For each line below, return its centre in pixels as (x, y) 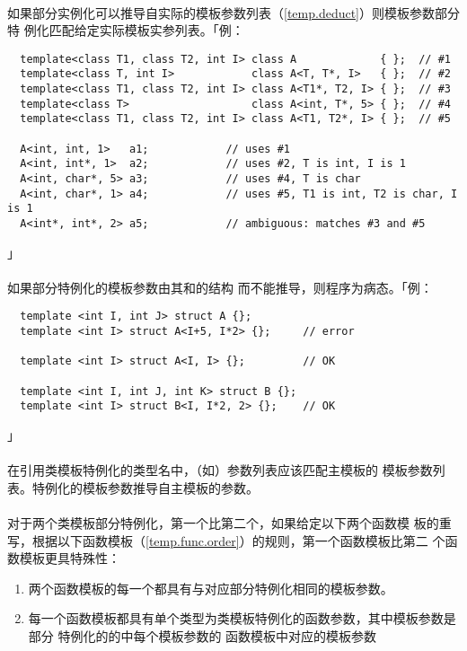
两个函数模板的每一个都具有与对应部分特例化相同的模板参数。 (211, 588)
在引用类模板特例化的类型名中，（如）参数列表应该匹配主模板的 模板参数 (220, 470)
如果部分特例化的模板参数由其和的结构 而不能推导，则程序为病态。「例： (220, 287)
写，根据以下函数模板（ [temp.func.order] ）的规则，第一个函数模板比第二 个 (226, 540)
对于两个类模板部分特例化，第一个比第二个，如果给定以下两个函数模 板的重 (229, 523)
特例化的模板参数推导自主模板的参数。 (145, 487)
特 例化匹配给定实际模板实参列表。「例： (126, 30)
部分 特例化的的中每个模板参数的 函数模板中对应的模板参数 (203, 635)
